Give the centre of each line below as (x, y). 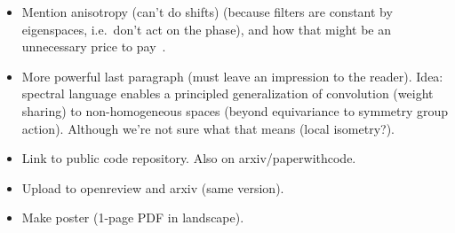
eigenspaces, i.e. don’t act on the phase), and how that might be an (206, 29)
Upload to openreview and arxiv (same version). (153, 187)
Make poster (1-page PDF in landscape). (133, 217)
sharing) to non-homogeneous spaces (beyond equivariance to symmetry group (235, 110)
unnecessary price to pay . (94, 47)
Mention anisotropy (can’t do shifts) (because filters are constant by (207, 12)
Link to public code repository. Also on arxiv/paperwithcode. (189, 158)
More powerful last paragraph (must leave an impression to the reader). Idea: (232, 76)
